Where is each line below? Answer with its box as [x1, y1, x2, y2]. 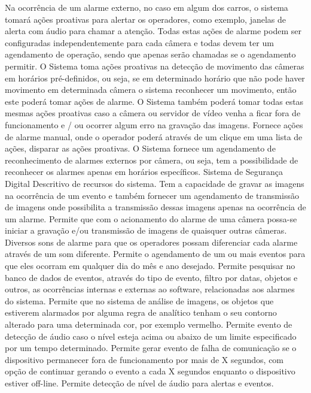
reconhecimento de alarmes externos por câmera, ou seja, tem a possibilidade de [5, 153, 298, 166]
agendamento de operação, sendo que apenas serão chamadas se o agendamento [5, 48, 296, 61]
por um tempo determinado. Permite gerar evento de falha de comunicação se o [5, 341, 297, 354]
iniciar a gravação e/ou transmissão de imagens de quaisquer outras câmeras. [5, 224, 287, 237]
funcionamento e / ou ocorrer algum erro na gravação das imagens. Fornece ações [5, 118, 303, 131]
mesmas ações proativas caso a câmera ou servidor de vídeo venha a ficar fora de [5, 107, 301, 119]
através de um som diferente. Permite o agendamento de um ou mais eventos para [5, 247, 306, 260]
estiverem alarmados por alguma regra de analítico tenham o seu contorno [5, 306, 277, 319]
